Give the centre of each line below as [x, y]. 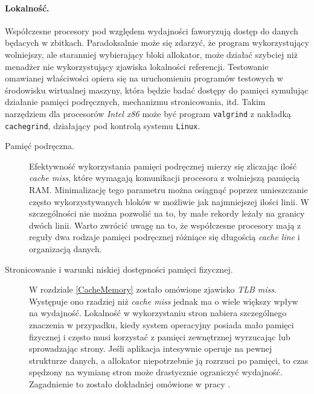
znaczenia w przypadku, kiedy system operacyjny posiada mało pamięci [162, 324]
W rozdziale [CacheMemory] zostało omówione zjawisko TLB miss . [153, 289]
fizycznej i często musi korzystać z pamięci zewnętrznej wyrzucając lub [160, 336]
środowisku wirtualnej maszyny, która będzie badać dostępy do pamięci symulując [157, 90]
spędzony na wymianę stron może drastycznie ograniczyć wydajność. [156, 372]
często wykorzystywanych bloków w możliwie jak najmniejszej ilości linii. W [169, 201]
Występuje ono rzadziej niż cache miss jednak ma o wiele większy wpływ [164, 301]
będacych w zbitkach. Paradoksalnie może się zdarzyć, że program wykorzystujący [157, 43]
